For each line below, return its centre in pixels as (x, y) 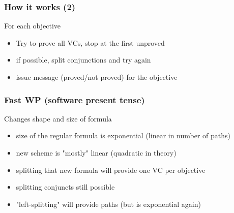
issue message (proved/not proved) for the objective (97, 77)
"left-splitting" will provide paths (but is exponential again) (108, 204)
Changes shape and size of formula (58, 118)
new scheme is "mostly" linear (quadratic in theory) (96, 153)
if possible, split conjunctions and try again (83, 60)
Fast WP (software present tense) (75, 99)
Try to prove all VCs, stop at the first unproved (90, 42)
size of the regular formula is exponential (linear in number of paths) (123, 135)
